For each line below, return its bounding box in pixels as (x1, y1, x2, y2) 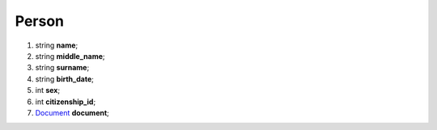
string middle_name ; (35, 51, 105, 61)
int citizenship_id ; (35, 97, 96, 107)
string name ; (35, 40, 78, 50)
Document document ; (35, 107, 109, 117)
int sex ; (35, 86, 61, 95)
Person (15, 12, 65, 30)
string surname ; (35, 63, 90, 73)
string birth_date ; (35, 73, 95, 84)
